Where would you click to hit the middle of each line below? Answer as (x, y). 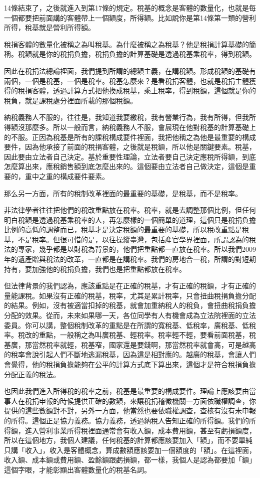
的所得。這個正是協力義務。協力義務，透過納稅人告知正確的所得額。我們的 (126, 420)
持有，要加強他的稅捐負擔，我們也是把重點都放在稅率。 (95, 269)
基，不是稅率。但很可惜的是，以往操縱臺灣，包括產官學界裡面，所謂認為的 (126, 239)
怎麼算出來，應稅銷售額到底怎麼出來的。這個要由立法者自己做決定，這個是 (126, 166)
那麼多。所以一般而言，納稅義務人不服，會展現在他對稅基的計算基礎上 (140, 127)
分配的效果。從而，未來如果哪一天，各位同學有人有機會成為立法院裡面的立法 (130, 315)
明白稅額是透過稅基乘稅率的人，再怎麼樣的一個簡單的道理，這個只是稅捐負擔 (130, 219)
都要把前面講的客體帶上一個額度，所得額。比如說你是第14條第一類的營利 (137, 17)
